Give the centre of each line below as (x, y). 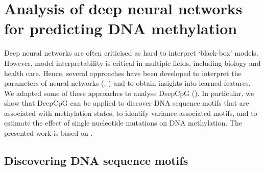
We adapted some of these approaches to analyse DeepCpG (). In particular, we (129, 93)
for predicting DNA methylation (121, 28)
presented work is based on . (49, 133)
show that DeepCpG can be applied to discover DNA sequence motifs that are (127, 103)
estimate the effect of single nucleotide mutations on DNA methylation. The (123, 123)
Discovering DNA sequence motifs (96, 161)
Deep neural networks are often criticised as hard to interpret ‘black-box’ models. (131, 53)
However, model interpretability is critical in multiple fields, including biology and (132, 63)
